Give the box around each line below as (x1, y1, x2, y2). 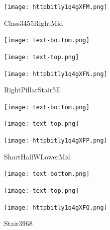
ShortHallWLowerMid (4, 151, 71, 161)
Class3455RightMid (4, 17, 63, 28)
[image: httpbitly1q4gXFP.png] (4, 137, 108, 145)
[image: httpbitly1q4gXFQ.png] (4, 204, 108, 211)
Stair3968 (4, 218, 33, 229)
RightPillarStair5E (4, 84, 61, 95)
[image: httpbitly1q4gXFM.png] (4, 3, 108, 10)
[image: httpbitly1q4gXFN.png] (4, 70, 108, 77)
